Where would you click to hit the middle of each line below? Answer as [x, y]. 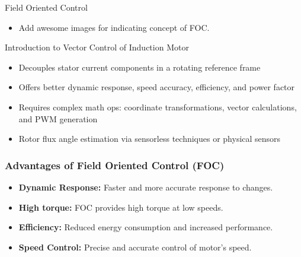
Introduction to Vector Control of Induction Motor [97, 47]
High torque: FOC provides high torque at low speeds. [121, 207]
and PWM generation [58, 118]
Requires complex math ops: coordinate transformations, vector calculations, [158, 107]
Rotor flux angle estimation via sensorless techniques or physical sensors [150, 139]
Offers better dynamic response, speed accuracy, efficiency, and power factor [157, 87]
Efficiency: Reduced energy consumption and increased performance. [146, 227]
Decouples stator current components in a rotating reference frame [140, 67]
